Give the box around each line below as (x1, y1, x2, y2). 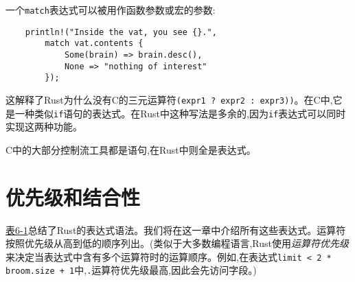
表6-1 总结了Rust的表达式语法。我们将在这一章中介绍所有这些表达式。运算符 (5, 222, 346, 237)
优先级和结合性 (5, 183, 141, 211)
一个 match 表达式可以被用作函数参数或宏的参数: (5, 3, 216, 16)
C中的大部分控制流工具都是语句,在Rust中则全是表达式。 (5, 142, 256, 156)
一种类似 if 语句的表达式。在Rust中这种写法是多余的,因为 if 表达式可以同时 (14, 106, 346, 120)
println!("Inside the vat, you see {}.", (25, 27, 217, 37)
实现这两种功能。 (5, 119, 82, 134)
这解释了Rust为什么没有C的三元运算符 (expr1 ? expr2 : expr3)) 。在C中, (5, 92, 333, 106)
